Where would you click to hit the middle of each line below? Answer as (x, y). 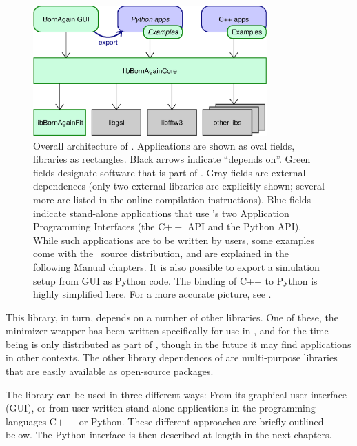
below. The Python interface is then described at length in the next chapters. (169, 435)
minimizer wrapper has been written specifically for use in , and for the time (167, 331)
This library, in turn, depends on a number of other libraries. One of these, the (172, 317)
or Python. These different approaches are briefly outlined (201, 421)
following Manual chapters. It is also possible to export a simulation (176, 266)
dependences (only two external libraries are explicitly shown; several (179, 186)
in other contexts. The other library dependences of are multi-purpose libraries (172, 357)
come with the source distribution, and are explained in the (161, 253)
